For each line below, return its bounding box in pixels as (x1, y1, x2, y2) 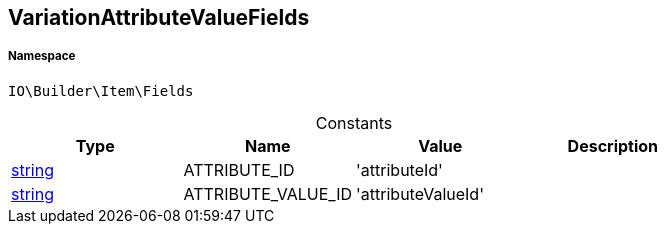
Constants (315, 112, 393, 133)
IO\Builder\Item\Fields (8, 82, 194, 99)
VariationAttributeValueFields (8, 5, 310, 30)
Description (567, 135, 659, 156)
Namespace (8, 49, 76, 64)
